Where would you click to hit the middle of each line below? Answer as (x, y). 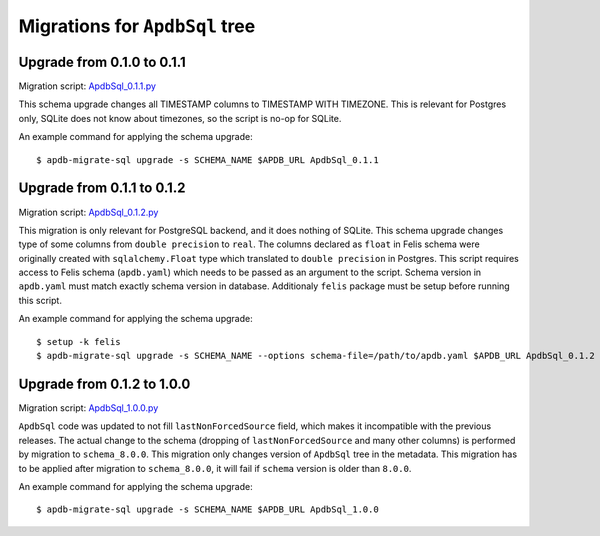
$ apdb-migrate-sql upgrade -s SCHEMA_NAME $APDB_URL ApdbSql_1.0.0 (207, 509)
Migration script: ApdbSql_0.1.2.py (88, 212)
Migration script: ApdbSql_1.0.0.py (88, 407)
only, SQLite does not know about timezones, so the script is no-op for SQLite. (180, 118)
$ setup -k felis (78, 341)
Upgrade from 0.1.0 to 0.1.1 (102, 61)
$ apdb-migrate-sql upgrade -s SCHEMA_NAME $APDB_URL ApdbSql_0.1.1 (207, 159)
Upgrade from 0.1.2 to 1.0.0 (104, 383)
